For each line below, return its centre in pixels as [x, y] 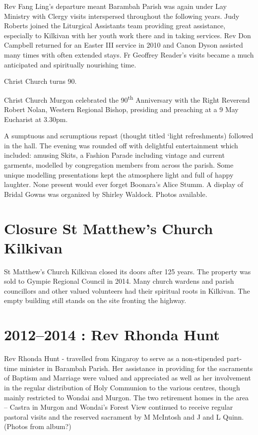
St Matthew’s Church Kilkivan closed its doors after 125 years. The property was [128, 271]
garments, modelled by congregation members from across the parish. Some [119, 164]
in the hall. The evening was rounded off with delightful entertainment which [121, 145]
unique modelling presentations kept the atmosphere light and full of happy [119, 174]
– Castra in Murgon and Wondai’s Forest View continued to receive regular [119, 407]
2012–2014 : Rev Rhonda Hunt [112, 335]
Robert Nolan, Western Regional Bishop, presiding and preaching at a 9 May [121, 109]
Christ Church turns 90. [40, 81]
